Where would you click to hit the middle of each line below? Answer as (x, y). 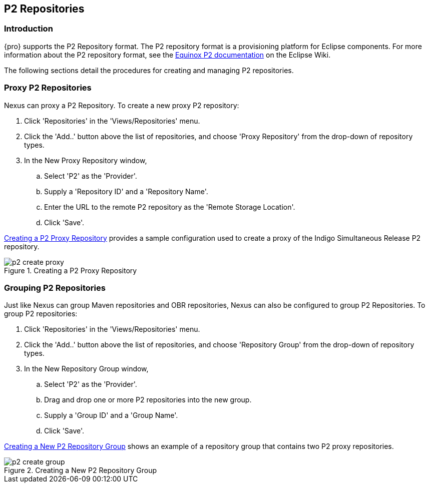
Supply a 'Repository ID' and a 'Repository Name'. (126, 191)
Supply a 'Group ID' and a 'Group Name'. (111, 415)
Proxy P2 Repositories (48, 88)
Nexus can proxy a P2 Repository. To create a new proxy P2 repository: (122, 105)
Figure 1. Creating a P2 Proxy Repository (71, 270)
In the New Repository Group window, (86, 369)
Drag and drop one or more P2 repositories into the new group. (148, 400)
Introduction (29, 29)
